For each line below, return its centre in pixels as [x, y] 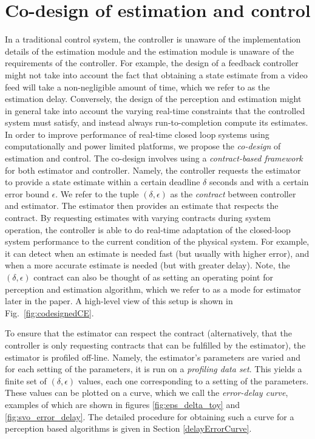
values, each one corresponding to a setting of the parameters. [193, 380]
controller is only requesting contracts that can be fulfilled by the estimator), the [155, 345]
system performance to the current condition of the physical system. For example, [157, 241]
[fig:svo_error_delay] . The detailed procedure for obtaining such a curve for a [150, 416]
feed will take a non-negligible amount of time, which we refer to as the [137, 87]
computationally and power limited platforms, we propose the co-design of [143, 146]
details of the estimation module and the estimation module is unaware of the [150, 51]
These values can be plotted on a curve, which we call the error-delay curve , [147, 393]
